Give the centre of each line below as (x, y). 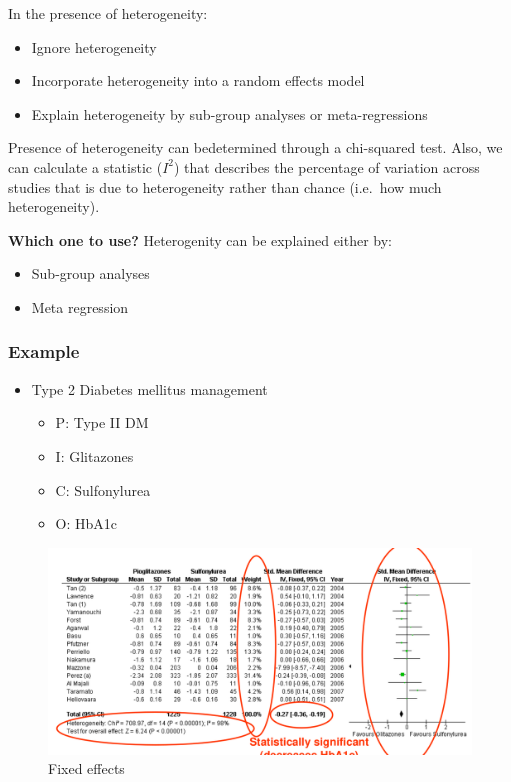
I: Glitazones (94, 455)
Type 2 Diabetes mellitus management (149, 388)
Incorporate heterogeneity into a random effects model (198, 80)
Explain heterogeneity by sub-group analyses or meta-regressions (229, 113)
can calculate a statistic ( (85, 166)
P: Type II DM (102, 422)
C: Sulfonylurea (103, 489)
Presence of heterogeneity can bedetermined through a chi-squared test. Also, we (255, 147)
